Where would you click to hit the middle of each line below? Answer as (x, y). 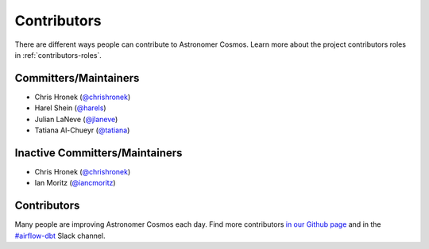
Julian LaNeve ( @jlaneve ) (76, 119)
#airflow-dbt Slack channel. (60, 236)
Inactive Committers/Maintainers (99, 153)
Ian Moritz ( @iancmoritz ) (75, 183)
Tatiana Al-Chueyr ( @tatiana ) (82, 130)
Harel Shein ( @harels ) (70, 108)
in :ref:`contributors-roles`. (58, 55)
